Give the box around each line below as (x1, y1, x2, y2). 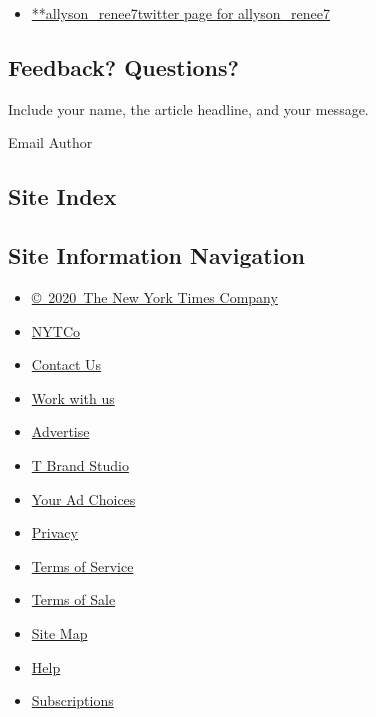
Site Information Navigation (8, 240, 305, 271)
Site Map (31, 622, 88, 643)
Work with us (31, 387, 115, 408)
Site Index (8, 181, 117, 212)
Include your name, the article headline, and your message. (8, 98, 369, 119)
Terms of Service (31, 555, 134, 576)
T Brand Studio (31, 454, 129, 475)
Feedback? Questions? (8, 51, 239, 82)
